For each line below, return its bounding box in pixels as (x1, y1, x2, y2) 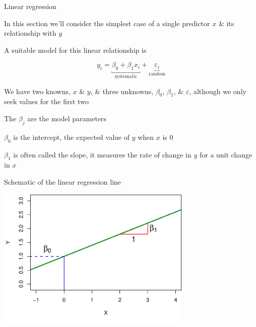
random (149, 71, 166, 76)
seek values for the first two (4, 96, 89, 107)
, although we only (189, 86, 246, 96)
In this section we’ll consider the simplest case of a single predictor (4, 18, 210, 28)
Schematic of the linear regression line (4, 176, 121, 187)
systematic (114, 74, 138, 79)
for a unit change (199, 149, 252, 159)
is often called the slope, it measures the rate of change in (13, 149, 191, 159)
